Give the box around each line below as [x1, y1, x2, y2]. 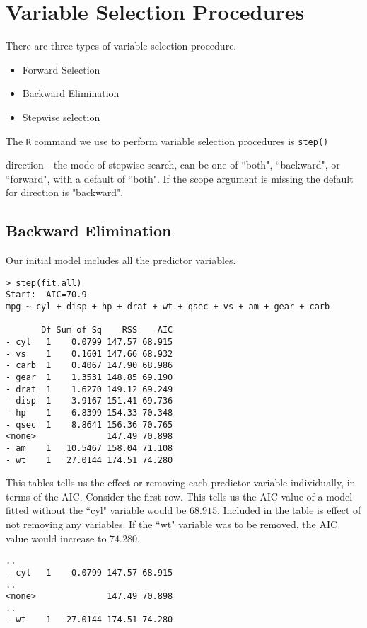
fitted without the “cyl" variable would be [6, 503, 187, 518]
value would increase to [6, 530, 107, 545]
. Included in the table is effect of [216, 503, 361, 518]
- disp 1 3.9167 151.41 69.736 [6, 396, 173, 406]
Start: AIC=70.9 [6, 290, 87, 300]
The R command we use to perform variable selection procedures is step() [6, 133, 329, 148]
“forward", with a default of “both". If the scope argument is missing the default [6, 171, 354, 185]
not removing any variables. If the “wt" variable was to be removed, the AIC [6, 517, 338, 532]
